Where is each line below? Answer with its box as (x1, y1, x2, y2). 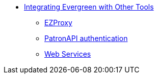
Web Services (44, 50, 91, 58)
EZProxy (44, 18, 72, 27)
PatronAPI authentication (44, 34, 128, 43)
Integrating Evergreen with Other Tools (24, 3, 154, 11)
